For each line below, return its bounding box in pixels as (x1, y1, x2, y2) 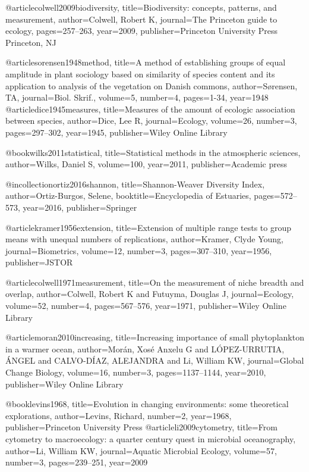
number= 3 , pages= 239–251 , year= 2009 (5, 456, 148, 468)
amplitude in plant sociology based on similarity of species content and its (5, 67, 275, 80)
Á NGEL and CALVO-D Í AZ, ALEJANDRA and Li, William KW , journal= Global (5, 354, 304, 367)
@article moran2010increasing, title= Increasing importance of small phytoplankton (5, 331, 304, 343)
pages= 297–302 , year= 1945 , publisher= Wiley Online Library (5, 126, 228, 138)
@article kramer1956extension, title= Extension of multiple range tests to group (5, 221, 292, 233)
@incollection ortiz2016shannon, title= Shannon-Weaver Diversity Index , (5, 177, 265, 190)
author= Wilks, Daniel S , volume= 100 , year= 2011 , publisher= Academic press (5, 158, 288, 170)
